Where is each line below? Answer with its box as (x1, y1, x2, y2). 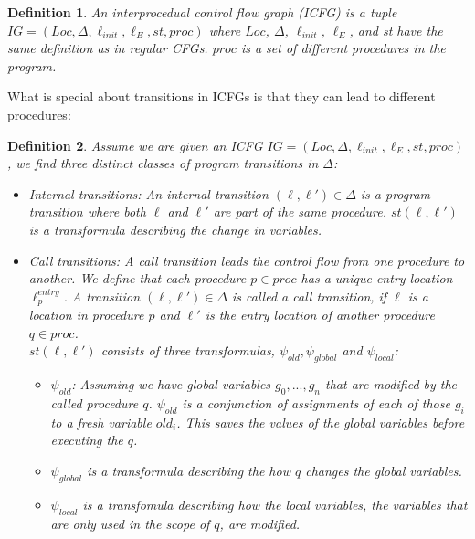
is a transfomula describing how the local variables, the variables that (82, 494, 468, 513)
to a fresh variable (50, 412, 152, 431)
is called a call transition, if (232, 286, 387, 305)
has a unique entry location (301, 269, 453, 288)
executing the (50, 430, 123, 449)
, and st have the (349, 20, 443, 39)
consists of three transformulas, (100, 341, 275, 360)
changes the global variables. (305, 460, 462, 480)
